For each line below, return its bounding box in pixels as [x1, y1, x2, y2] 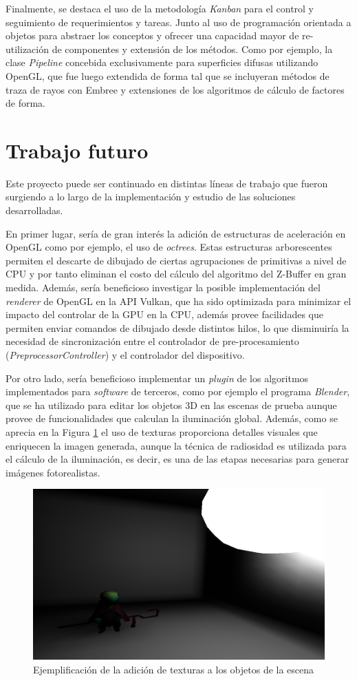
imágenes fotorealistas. [6, 465, 100, 479]
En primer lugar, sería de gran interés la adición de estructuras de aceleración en [6, 226, 346, 240]
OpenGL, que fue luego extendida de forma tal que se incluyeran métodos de [6, 68, 329, 83]
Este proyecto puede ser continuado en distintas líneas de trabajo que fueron [6, 176, 328, 190]
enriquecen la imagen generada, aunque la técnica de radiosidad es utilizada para [6, 438, 347, 452]
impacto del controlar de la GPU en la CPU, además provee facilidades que [6, 307, 323, 322]
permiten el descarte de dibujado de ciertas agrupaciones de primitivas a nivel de [6, 253, 347, 267]
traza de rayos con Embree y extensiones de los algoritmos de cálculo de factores [6, 82, 345, 96]
